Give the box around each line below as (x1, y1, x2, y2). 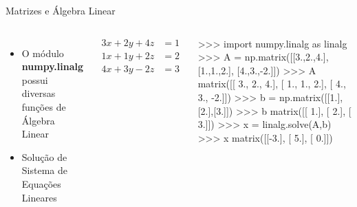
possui (21, 72, 48, 87)
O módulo (21, 45, 64, 60)
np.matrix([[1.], (279, 89, 343, 104)
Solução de (21, 149, 67, 164)
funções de (21, 99, 66, 113)
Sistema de (21, 163, 67, 177)
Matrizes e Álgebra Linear (6, 3, 116, 17)
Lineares (21, 190, 57, 204)
